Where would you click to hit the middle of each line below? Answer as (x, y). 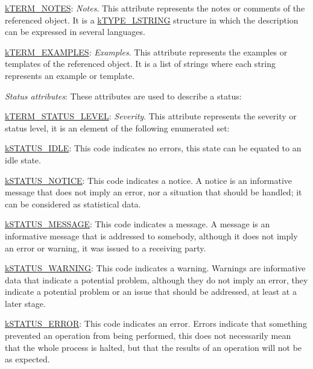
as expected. (27, 359)
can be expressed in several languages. (75, 32)
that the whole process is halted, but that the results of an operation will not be (153, 347)
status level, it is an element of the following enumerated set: (117, 128)
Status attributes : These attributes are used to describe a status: (123, 96)
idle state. (23, 159)
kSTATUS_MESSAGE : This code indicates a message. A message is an (138, 224)
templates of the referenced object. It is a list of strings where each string (140, 64)
